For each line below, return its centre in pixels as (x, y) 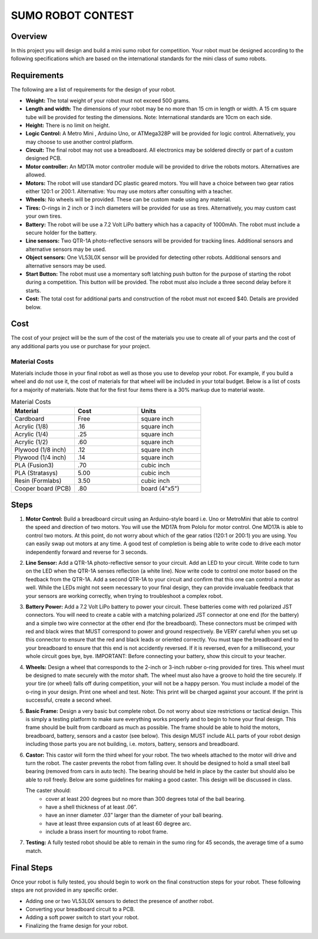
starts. (33, 290)
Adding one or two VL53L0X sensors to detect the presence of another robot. (120, 901)
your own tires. (44, 216)
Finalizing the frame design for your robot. (77, 925)
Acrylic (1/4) (31, 434)
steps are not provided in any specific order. (64, 890)
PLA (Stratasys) (36, 473)
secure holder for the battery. (61, 233)
